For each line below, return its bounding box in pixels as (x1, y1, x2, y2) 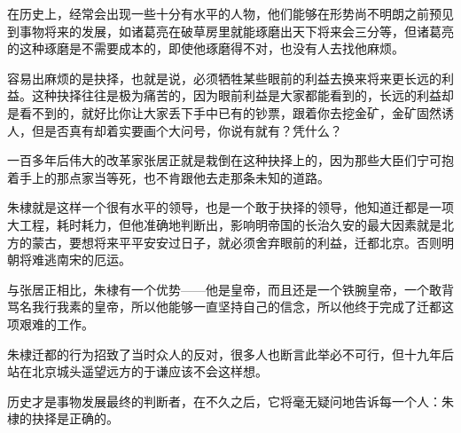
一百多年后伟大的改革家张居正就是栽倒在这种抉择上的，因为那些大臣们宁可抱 (7, 151, 454, 169)
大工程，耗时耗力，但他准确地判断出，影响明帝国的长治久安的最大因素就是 (7, 215, 441, 233)
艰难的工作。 (19, 314, 94, 333)
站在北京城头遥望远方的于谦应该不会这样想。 (7, 362, 268, 381)
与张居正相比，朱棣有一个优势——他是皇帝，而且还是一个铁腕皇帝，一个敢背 (7, 279, 454, 298)
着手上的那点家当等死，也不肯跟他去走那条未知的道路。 (7, 168, 330, 186)
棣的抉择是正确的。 (7, 409, 119, 428)
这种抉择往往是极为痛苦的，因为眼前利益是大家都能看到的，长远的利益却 (31, 86, 454, 105)
